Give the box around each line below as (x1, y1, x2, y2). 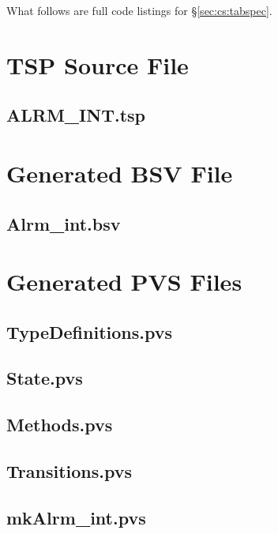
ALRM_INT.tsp (6, 103, 145, 127)
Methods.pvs (6, 412, 113, 437)
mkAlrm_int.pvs (6, 505, 146, 529)
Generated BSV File (6, 156, 233, 189)
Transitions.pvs (6, 459, 132, 483)
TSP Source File (6, 48, 189, 81)
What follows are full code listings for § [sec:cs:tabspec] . (6, 2, 272, 18)
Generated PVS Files (6, 265, 242, 298)
